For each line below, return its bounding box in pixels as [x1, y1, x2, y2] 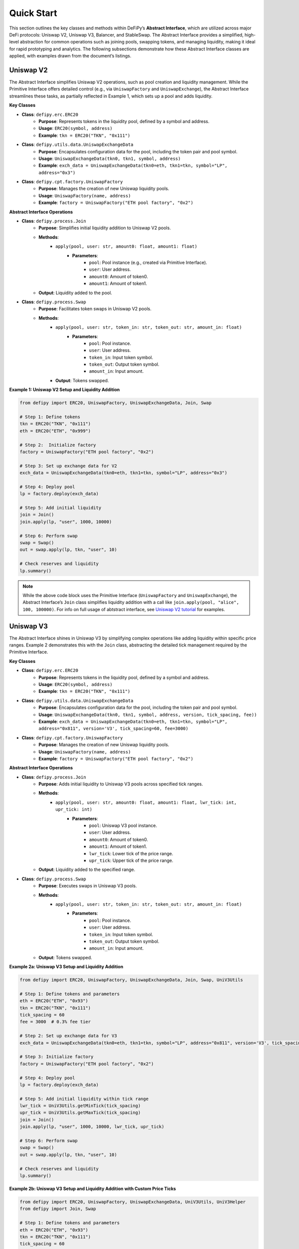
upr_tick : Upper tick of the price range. [89, 857, 174, 863]
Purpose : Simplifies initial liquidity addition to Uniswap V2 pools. [38, 225, 171, 231]
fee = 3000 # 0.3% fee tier [19, 1019, 91, 1025]
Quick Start [9, 7, 57, 18]
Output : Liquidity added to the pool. [38, 290, 112, 296]
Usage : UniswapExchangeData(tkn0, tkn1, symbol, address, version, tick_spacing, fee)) [38, 711, 257, 717]
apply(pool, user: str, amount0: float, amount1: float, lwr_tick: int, [55, 799, 237, 805]
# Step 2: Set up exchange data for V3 [19, 1033, 117, 1039]
